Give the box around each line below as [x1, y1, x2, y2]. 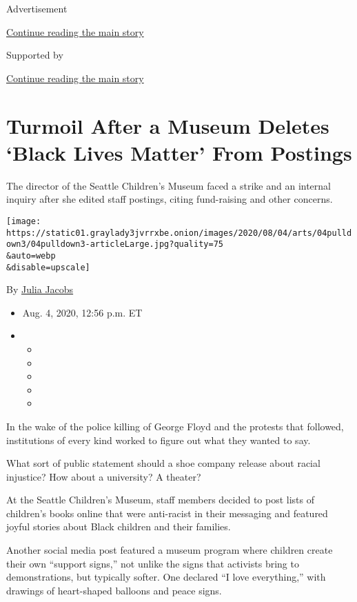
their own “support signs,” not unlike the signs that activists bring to [6, 556, 299, 570]
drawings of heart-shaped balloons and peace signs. [6, 583, 222, 597]
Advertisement [6, 1, 68, 15]
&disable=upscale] [6, 262, 90, 272]
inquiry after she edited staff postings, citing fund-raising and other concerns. [6, 192, 333, 206]
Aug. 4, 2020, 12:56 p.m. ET [22, 305, 143, 319]
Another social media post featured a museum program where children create [6, 543, 333, 557]
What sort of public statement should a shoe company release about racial [6, 456, 320, 470]
